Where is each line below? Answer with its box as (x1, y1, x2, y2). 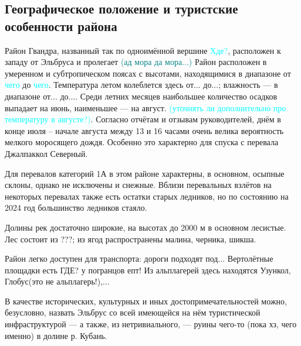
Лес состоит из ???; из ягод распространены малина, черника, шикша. (5, 232, 256, 245)
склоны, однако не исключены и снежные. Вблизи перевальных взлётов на (5, 179, 272, 191)
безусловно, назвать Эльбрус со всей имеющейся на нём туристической (5, 306, 261, 318)
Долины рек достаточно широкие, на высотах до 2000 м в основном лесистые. (5, 221, 286, 233)
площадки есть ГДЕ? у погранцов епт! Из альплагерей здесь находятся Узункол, (5, 263, 291, 276)
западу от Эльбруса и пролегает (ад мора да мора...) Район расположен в (5, 56, 267, 68)
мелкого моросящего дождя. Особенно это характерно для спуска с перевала (5, 136, 279, 148)
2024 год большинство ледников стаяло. (5, 201, 147, 214)
